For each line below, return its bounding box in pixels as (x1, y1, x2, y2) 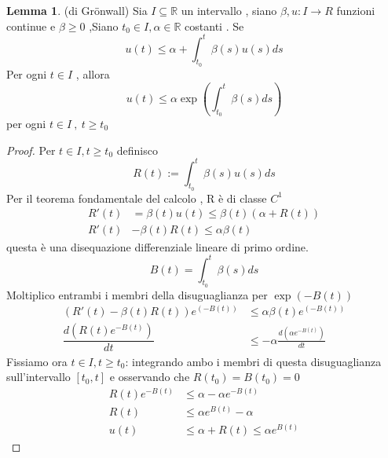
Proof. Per (6, 141, 56, 158)
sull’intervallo (6, 368, 71, 385)
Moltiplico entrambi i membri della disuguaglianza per (6, 286, 268, 302)
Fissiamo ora (6, 353, 68, 369)
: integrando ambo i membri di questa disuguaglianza (125, 353, 382, 369)
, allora (75, 65, 110, 82)
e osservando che (109, 368, 190, 385)
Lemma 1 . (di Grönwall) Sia (6, 2, 148, 18)
